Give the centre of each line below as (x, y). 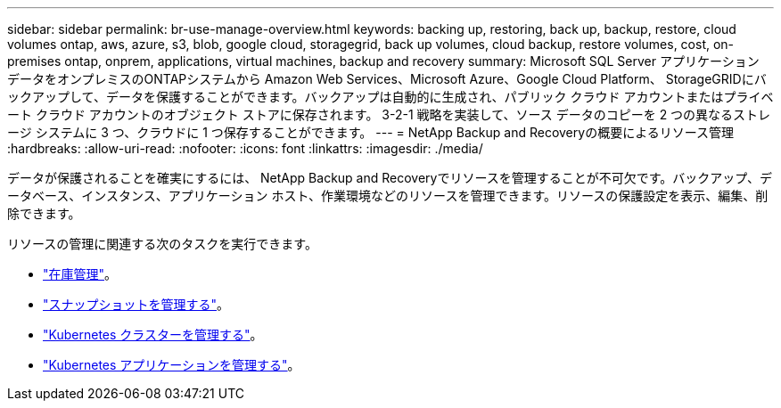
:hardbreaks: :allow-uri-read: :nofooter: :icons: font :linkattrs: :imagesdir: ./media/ (245, 148)
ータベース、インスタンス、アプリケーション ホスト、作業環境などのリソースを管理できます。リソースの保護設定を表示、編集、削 (388, 196)
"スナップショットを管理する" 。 (136, 304)
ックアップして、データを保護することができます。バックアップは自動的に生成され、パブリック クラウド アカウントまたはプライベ (390, 97)
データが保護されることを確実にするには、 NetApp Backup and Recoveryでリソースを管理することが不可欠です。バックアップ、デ (390, 178)
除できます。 (44, 213)
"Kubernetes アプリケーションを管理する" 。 (172, 365)
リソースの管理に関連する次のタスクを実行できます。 (162, 244)
